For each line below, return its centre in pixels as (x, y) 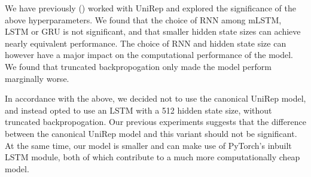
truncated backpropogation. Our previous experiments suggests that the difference (155, 122)
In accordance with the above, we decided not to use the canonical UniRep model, (155, 98)
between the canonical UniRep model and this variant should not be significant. (151, 133)
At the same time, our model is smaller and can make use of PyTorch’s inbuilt (148, 145)
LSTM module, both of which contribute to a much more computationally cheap (153, 157)
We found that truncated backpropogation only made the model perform (138, 66)
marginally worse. (37, 78)
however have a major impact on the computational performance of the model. (149, 55)
